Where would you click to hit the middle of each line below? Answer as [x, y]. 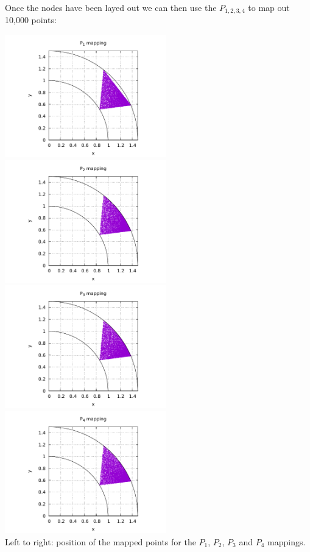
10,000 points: [31, 20]
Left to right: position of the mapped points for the [100, 541]
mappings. [287, 541]
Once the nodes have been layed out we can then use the [111, 7]
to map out [269, 7]
